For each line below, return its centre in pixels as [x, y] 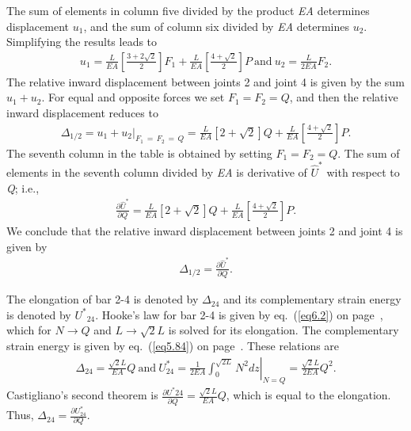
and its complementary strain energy [312, 299]
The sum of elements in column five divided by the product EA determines [188, 10]
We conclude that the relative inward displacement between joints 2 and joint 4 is [205, 231]
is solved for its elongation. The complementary [284, 330]
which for [29, 330]
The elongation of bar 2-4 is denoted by [103, 299]
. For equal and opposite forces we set [133, 97]
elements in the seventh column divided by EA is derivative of [157, 172]
